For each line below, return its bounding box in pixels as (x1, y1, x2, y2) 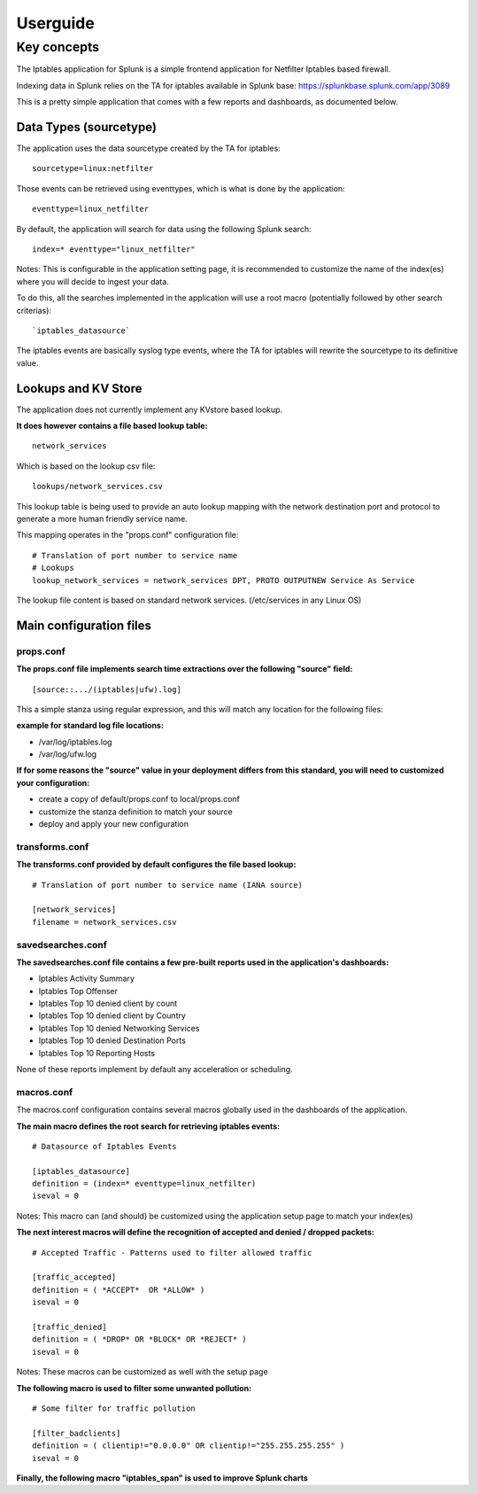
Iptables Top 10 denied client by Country (38, 1010, 186, 1021)
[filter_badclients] (32, 1428, 121, 1438)
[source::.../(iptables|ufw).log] (32, 684, 181, 695)
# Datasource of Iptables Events (32, 1141, 177, 1151)
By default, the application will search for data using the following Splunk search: (16, 223, 312, 234)
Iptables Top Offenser (38, 985, 119, 996)
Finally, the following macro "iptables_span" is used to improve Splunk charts (16, 1472, 309, 1483)
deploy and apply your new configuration (38, 819, 189, 829)
